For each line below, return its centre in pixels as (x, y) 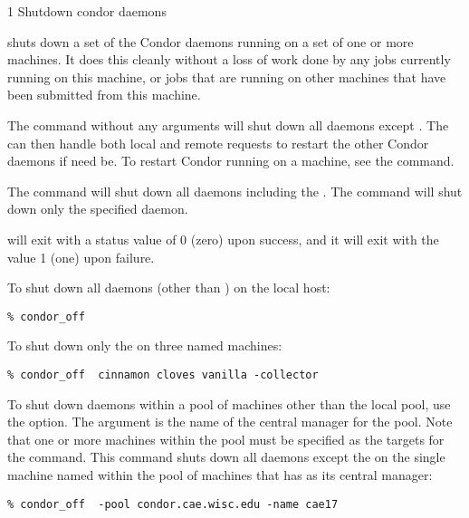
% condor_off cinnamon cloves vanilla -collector (163, 374)
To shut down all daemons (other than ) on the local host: (169, 288)
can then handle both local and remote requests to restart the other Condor (218, 143)
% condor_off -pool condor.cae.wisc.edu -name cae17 (173, 504)
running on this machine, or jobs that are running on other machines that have (227, 77)
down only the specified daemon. (98, 209)
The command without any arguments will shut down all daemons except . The (228, 125)
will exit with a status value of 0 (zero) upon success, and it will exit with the (223, 239)
